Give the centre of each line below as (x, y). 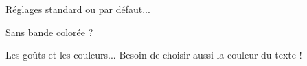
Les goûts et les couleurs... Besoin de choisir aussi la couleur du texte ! (154, 55)
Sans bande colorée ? (49, 32)
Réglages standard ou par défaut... (78, 9)
